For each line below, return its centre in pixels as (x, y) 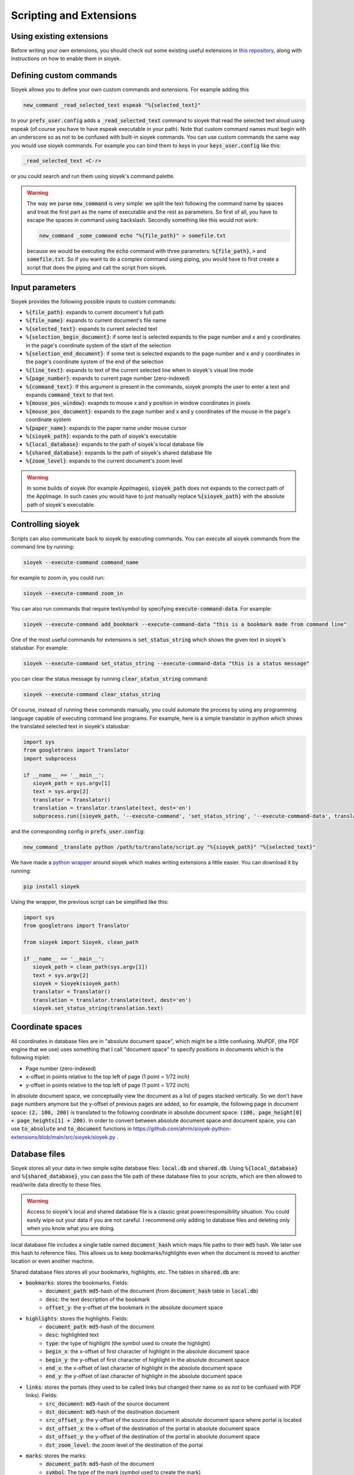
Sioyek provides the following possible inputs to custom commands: (94, 301)
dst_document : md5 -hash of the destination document (113, 1412)
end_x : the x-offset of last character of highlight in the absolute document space (144, 1368)
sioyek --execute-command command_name (81, 562)
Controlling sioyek (45, 524)
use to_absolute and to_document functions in (71, 1129)
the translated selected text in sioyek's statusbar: (71, 726)
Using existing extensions (60, 36)
